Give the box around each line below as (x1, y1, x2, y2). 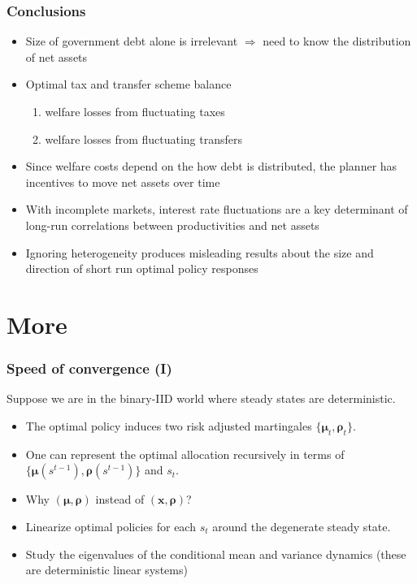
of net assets (25, 48, 88, 65)
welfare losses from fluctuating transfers (45, 130, 243, 147)
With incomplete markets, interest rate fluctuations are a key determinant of (25, 201, 408, 218)
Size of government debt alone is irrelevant (25, 32, 238, 50)
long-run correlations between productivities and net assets (25, 216, 319, 233)
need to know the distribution (263, 32, 411, 50)
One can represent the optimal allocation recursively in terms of (25, 445, 345, 462)
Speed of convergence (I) (7, 358, 172, 379)
